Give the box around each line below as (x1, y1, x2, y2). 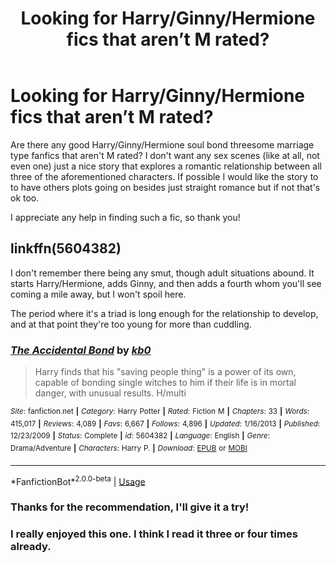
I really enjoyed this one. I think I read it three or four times (10, 527, 298, 541)
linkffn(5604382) (10, 240, 122, 257)
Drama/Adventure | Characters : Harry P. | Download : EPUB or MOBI (10, 443, 248, 454)
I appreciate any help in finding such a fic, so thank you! (10, 211, 241, 223)
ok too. (10, 192, 40, 204)
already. (10, 540, 52, 554)
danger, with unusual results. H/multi (34, 387, 187, 399)
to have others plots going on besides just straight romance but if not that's (10, 181, 321, 193)
